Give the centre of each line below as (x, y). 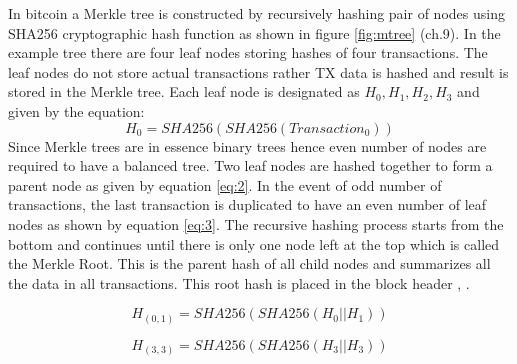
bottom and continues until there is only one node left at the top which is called (254, 243)
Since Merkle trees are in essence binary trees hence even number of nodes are (247, 145)
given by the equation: (76, 110)
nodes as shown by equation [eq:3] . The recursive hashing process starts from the (256, 223)
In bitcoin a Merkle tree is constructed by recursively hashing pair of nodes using (256, 13)
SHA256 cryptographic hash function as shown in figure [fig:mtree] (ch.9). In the (254, 32)
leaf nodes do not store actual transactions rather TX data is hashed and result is (258, 71)
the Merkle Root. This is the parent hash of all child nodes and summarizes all (249, 263)
